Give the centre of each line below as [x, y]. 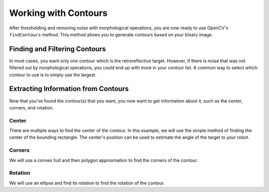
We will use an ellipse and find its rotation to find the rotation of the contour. [87, 183]
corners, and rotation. [32, 107]
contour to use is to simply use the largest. [53, 75]
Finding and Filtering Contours [58, 49]
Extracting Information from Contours [69, 89]
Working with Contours [59, 13]
